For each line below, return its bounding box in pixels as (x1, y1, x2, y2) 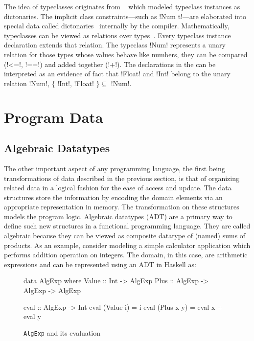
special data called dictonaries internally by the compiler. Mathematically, (4, 21, 230, 31)
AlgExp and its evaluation (23, 327, 100, 338)
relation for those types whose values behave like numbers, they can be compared (4, 49, 248, 59)
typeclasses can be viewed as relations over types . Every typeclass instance (4, 30, 231, 40)
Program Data (4, 107, 103, 127)
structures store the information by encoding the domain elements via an (4, 192, 223, 202)
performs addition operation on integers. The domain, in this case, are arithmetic (4, 250, 248, 260)
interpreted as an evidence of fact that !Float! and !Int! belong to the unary (4, 68, 231, 79)
